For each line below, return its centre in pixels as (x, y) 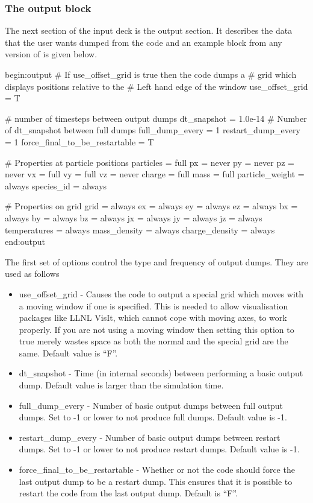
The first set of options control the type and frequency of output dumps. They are (156, 261)
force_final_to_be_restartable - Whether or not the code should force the (157, 470)
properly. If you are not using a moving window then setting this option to (156, 329)
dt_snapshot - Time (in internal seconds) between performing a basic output (161, 373)
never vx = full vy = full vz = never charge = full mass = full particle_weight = (155, 174)
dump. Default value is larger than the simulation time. (121, 385)
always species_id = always (56, 185)
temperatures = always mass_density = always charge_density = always (140, 229)
